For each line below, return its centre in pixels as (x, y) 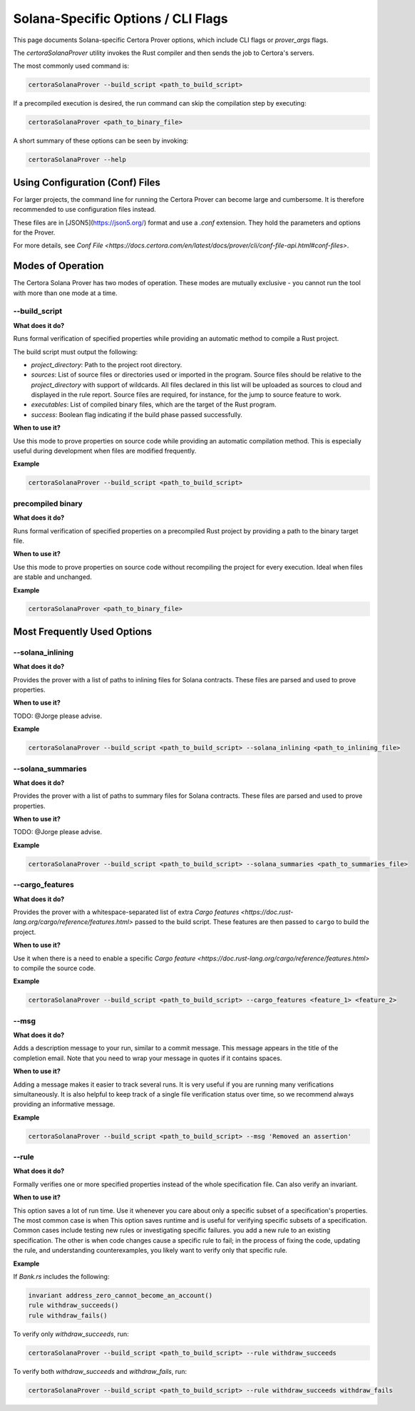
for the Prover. (34, 232)
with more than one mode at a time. (65, 293)
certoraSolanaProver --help (77, 160)
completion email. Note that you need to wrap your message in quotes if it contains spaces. (148, 1058)
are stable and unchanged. (52, 577)
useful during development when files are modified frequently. (105, 451)
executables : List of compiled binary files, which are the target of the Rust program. (154, 405)
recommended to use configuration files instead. (84, 210)
